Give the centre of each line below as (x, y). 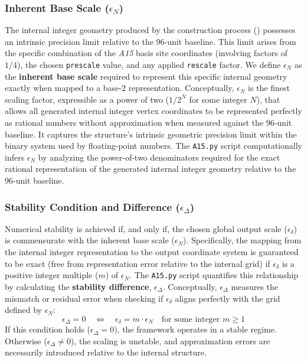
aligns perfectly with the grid (228, 298)
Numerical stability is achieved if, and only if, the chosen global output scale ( (146, 228)
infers (15, 157)
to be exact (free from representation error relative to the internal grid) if (138, 263)
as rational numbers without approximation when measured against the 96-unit (148, 123)
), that (268, 99)
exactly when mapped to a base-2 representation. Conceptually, (120, 88)
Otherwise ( (26, 340)
